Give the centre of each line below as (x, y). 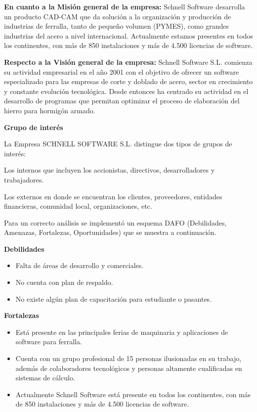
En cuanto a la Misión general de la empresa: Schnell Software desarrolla (125, 6)
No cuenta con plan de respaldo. (64, 282)
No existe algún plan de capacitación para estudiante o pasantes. (114, 298)
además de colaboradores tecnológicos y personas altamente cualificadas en (129, 368)
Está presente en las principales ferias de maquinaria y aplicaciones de (122, 332)
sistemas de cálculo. (45, 378)
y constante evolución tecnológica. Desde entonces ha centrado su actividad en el (126, 91)
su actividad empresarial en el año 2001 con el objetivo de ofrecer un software (122, 71)
